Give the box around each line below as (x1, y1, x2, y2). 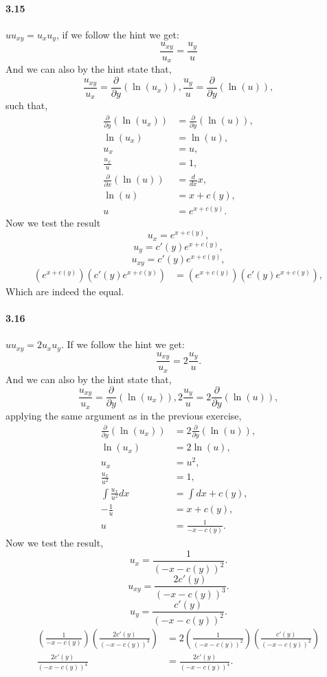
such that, (5, 98, 48, 113)
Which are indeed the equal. (5, 284, 124, 298)
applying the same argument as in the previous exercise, (5, 408, 242, 422)
